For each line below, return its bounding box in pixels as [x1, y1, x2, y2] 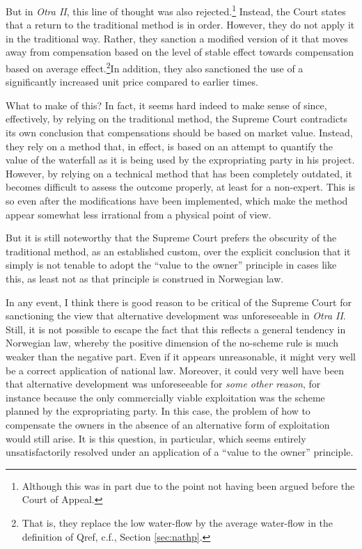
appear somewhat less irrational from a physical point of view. [6, 207, 271, 221]
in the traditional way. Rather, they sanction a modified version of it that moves [6, 31, 349, 45]
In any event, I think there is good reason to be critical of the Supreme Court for [6, 294, 352, 309]
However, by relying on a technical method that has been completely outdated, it [6, 166, 352, 180]
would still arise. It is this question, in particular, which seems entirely [6, 431, 306, 445]
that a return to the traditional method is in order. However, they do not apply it [6, 17, 355, 32]
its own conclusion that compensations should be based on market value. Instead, [6, 125, 353, 140]
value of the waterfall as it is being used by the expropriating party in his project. [6, 152, 355, 167]
